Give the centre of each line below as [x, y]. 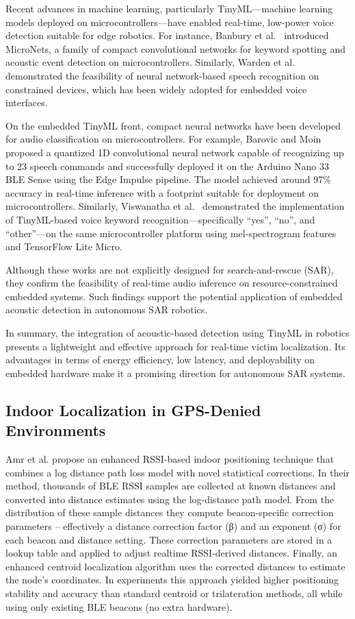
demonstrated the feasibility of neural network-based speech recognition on [162, 75]
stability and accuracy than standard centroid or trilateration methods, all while [174, 593]
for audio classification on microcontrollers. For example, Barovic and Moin [163, 139]
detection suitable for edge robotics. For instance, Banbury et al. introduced [167, 35]
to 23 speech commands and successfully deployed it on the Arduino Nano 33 [167, 166]
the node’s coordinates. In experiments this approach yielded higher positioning [172, 580]
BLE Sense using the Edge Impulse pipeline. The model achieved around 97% [168, 179]
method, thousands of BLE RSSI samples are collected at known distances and [171, 486]
